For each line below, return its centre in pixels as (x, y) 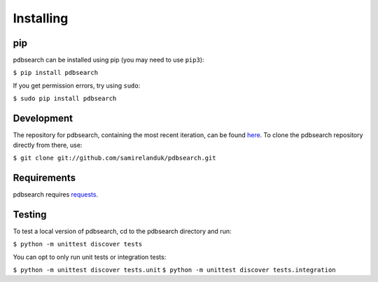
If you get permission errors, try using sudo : (77, 85)
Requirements (44, 177)
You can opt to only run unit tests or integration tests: (90, 257)
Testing (30, 214)
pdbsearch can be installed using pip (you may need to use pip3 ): (108, 60)
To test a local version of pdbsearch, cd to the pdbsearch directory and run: (122, 231)
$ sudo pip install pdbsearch (65, 99)
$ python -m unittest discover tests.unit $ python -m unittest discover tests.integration (174, 270)
